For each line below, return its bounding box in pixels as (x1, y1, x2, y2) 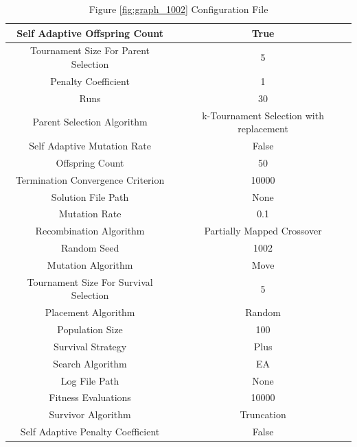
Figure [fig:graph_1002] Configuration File (89, 2, 268, 16)
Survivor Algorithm (49, 407, 131, 422)
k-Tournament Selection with (202, 108, 324, 122)
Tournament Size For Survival (27, 274, 153, 289)
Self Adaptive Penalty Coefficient (20, 424, 160, 439)
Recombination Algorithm (35, 223, 145, 238)
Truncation (240, 407, 286, 422)
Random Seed (60, 241, 119, 255)
